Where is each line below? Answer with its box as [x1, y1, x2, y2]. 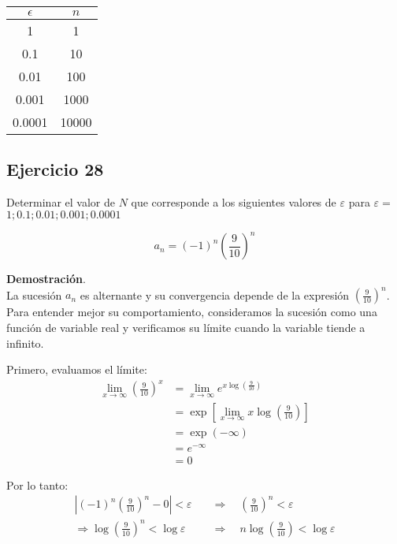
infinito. [6, 334, 44, 351]
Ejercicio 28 [6, 157, 104, 181]
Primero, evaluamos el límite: [6, 361, 147, 378]
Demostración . [6, 270, 86, 287]
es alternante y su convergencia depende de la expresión [80, 286, 350, 303]
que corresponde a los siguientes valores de [131, 194, 336, 211]
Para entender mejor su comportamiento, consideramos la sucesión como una [6, 304, 377, 320]
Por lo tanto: [6, 476, 69, 493]
